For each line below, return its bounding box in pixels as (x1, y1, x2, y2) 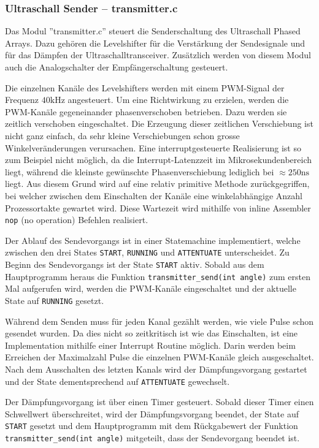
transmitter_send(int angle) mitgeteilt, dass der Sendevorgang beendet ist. (5, 431, 300, 444)
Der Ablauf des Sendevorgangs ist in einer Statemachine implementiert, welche (5, 233, 301, 246)
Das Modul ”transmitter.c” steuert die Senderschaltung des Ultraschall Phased (5, 25, 301, 37)
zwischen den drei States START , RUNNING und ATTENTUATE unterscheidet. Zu (5, 246, 290, 259)
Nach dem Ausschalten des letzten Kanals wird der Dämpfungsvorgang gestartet (5, 362, 307, 375)
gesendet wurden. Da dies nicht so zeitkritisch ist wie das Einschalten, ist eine (5, 327, 298, 340)
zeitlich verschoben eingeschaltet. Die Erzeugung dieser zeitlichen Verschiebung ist (5, 117, 313, 130)
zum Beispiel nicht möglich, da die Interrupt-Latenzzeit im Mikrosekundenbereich (5, 153, 312, 166)
